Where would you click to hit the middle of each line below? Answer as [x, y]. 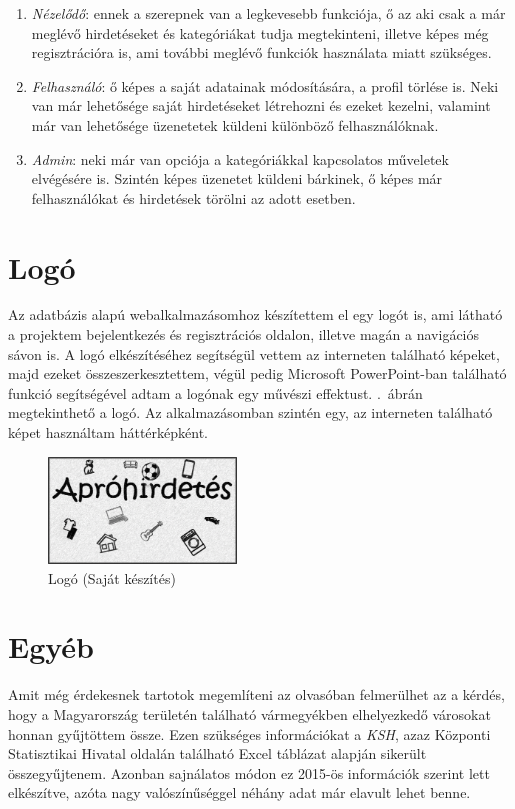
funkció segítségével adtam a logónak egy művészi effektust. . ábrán [215, 392]
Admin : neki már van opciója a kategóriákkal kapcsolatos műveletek [240, 158]
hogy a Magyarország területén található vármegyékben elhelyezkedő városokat [249, 713]
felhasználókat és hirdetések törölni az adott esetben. [193, 197]
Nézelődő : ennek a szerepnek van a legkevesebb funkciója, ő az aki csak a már [268, 13]
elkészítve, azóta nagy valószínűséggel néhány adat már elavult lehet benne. [239, 792]
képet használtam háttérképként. [108, 432]
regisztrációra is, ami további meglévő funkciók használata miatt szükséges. [261, 52]
